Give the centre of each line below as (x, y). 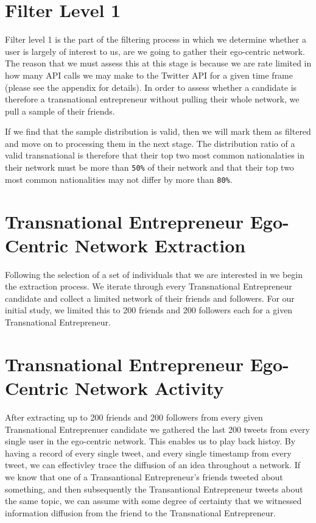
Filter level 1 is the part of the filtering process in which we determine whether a (156, 39)
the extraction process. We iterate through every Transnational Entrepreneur (149, 286)
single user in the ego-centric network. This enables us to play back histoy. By (150, 441)
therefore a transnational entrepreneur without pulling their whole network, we (152, 99)
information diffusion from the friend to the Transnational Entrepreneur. (140, 512)
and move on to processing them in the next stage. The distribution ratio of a (150, 143)
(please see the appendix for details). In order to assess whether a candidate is (151, 87)
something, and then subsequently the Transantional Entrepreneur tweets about (154, 489)
